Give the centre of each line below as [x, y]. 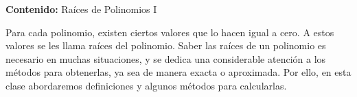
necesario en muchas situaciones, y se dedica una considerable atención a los [166, 58]
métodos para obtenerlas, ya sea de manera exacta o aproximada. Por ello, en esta [178, 72]
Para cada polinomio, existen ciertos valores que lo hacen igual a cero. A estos [170, 32]
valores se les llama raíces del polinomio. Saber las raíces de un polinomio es [166, 45]
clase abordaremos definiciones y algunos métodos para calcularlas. [146, 85]
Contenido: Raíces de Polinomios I [81, 9]
